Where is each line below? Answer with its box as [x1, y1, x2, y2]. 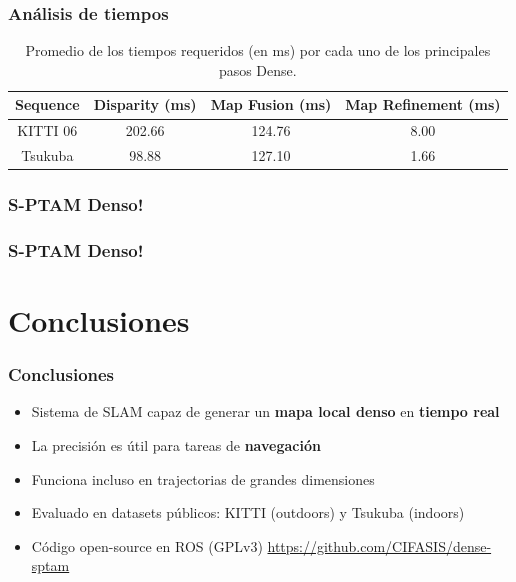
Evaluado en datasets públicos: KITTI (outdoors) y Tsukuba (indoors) [31, 502, 465, 523]
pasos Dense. [218, 59, 297, 80]
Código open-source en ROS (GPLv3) [31, 535, 263, 556]
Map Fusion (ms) [210, 94, 332, 115]
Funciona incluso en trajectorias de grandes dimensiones [31, 468, 375, 489]
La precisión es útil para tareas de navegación [31, 435, 321, 456]
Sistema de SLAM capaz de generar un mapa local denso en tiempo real [31, 401, 500, 422]
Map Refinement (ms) [345, 94, 501, 115]
